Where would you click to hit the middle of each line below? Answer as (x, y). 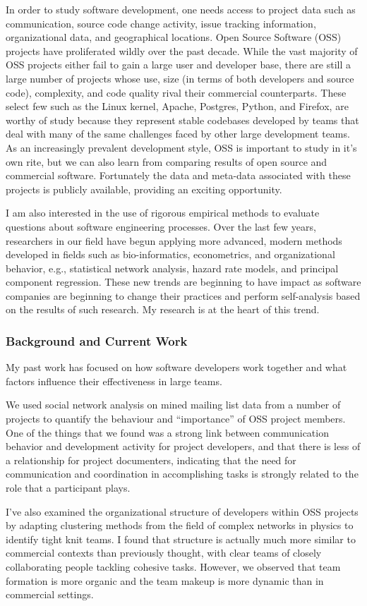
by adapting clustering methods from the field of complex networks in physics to (180, 525)
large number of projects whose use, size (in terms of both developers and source (180, 78)
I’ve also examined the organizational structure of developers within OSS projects (182, 511)
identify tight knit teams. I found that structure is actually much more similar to (181, 539)
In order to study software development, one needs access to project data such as (181, 9)
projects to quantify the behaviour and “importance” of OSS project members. (176, 419)
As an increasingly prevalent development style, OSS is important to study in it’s (181, 147)
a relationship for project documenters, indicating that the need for (151, 460)
